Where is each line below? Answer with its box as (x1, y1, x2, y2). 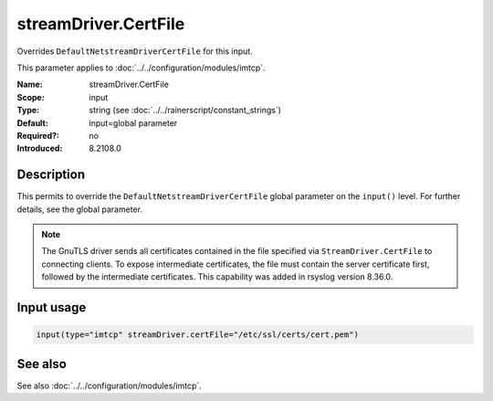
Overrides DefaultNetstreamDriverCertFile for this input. (16, 46, 253, 57)
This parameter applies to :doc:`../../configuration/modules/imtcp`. (16, 62, 266, 73)
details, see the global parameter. (16, 204, 143, 215)
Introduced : (16, 142, 63, 154)
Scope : (16, 91, 45, 102)
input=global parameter (89, 117, 178, 128)
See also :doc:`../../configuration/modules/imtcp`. (16, 380, 203, 391)
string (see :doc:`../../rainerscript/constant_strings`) (89, 105, 282, 116)
